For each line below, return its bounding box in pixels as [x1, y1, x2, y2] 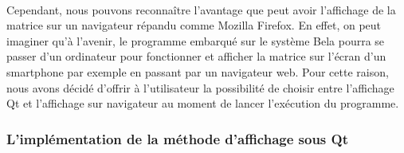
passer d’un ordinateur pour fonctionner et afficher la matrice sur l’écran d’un [6, 48, 386, 65]
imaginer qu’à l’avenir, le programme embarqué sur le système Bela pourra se [6, 32, 385, 49]
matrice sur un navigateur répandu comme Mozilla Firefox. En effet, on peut [6, 17, 382, 33]
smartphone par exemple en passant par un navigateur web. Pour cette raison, [6, 63, 389, 80]
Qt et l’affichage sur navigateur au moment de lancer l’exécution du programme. [6, 95, 399, 112]
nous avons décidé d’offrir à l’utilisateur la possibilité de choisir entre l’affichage [6, 79, 394, 96]
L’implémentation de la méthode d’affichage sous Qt [6, 128, 349, 148]
